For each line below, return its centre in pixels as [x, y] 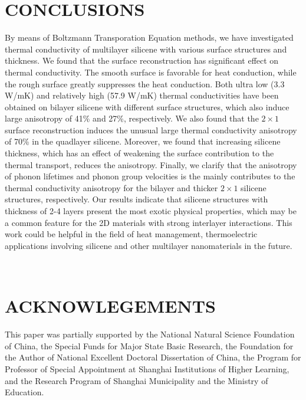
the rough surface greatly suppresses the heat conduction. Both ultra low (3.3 [145, 83]
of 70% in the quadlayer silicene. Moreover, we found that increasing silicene [143, 141]
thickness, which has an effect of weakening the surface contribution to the [139, 153]
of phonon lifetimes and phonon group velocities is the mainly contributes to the [150, 176]
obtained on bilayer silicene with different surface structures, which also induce [147, 106]
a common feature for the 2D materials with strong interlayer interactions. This [149, 222]
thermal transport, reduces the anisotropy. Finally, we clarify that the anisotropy [151, 164]
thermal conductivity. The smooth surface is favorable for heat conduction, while [151, 72]
